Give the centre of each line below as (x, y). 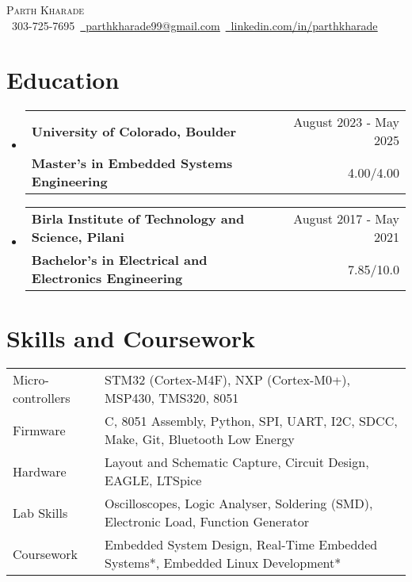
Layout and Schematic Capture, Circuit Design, (237, 462)
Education (63, 80)
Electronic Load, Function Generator (207, 522)
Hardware (40, 471)
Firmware (39, 430)
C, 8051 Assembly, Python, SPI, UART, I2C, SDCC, (251, 421)
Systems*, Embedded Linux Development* (223, 563)
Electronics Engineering (107, 278)
